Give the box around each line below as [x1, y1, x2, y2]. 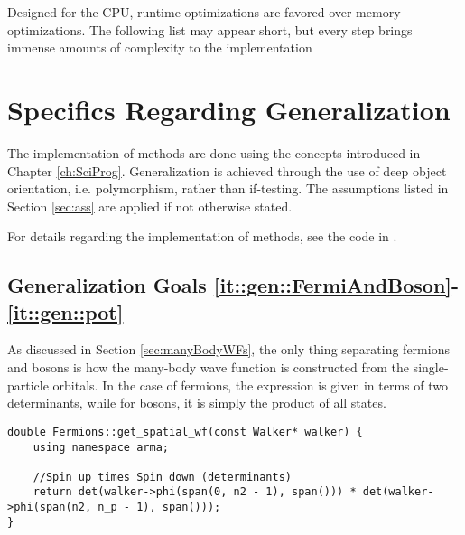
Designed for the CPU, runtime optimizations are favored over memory [7, 3, 401, 21]
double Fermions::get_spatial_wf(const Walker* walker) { [7, 425, 363, 438]
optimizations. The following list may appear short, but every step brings [7, 20, 413, 39]
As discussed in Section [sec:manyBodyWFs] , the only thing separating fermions [7, 340, 450, 359]
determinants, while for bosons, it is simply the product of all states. [7, 393, 386, 412]
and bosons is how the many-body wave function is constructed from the [7, 358, 409, 377]
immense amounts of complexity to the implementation [7, 38, 312, 57]
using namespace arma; [33, 440, 169, 454]
